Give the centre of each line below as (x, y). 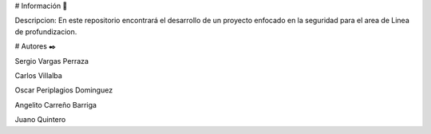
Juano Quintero (40, 120)
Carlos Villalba (39, 75)
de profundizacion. (46, 31)
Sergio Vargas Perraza (52, 61)
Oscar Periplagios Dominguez (64, 90)
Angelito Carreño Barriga (56, 104)
